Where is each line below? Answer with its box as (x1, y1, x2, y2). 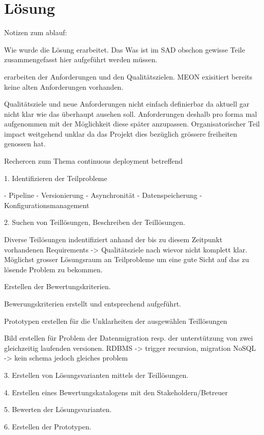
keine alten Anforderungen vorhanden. (4, 81, 124, 92)
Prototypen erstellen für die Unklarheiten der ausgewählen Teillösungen (4, 315, 227, 326)
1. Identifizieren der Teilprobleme (4, 172, 107, 183)
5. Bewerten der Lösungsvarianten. (4, 404, 112, 415)
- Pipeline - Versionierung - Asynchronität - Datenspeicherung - (4, 190, 202, 200)
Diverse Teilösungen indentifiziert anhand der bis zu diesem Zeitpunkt (4, 234, 223, 245)
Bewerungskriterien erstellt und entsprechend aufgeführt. (4, 298, 181, 309)
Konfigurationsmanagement (4, 199, 90, 210)
